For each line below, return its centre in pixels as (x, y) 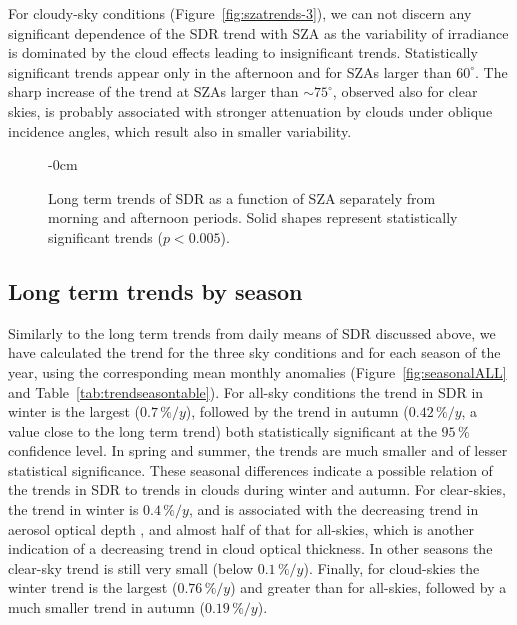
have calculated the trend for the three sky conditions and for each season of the (254, 352)
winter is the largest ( (74, 411)
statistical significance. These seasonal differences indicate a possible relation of (250, 469)
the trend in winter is (73, 509)
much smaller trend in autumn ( (106, 607)
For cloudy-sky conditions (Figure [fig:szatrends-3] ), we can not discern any (240, 13)
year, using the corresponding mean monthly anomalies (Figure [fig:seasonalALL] (257, 371)
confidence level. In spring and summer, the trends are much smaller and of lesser (258, 450)
